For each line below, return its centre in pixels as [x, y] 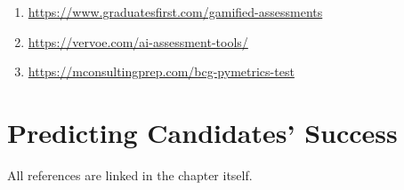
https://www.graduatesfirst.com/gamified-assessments [175, 12]
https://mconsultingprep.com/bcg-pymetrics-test [161, 71]
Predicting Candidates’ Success [202, 132]
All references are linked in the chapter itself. [130, 174]
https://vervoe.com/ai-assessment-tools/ [138, 41]
